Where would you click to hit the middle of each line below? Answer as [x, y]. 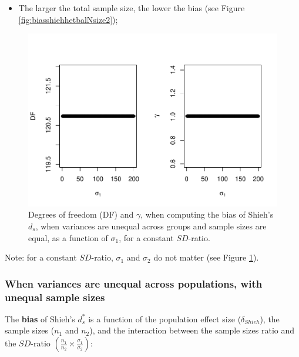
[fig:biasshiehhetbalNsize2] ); [68, 19]
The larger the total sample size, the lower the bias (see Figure [132, 8]
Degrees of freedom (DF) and [81, 214]
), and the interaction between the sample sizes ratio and [192, 330]
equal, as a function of [68, 237]
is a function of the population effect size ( [165, 318]
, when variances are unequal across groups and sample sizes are [151, 226]
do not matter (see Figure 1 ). [206, 257]
